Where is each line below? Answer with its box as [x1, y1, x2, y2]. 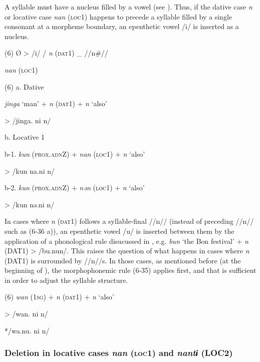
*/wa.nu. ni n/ [5, 325, 50, 335]
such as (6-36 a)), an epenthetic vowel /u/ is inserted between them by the [5, 225, 234, 236]
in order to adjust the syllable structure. [5, 274, 128, 285]
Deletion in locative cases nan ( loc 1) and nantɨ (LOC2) [5, 346, 233, 359]
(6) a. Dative [5, 81, 44, 92]
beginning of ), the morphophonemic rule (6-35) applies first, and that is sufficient [5, 265, 256, 275]
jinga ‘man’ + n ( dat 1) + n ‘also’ [5, 98, 107, 109]
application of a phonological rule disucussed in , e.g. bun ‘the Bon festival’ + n [5, 235, 248, 246]
